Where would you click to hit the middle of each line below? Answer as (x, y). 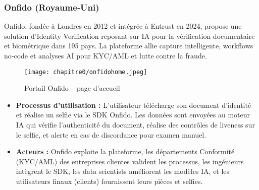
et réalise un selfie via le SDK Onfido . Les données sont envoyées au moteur (133, 115)
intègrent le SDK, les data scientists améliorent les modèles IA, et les (123, 171)
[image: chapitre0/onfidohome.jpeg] (86, 72)
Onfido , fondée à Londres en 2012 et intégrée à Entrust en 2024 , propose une (123, 26)
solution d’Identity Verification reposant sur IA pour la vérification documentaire (129, 36)
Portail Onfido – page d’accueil (72, 88)
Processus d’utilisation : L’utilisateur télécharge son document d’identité (134, 105)
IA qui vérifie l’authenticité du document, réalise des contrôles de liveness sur (135, 125)
